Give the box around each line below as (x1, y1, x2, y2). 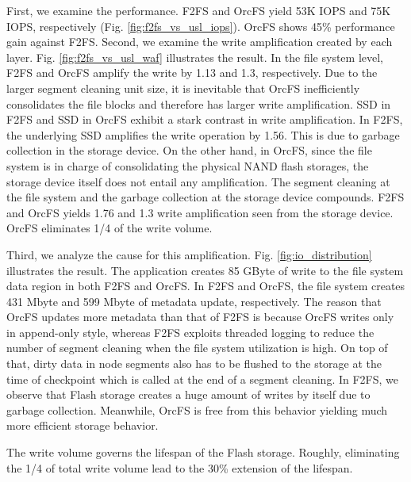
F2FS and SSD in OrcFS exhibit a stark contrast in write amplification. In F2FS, (6, 111, 403, 128)
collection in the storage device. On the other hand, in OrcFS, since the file (6, 142, 372, 159)
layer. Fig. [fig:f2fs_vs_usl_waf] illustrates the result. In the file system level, (6, 48, 384, 65)
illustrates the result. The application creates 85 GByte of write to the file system (6, 262, 404, 278)
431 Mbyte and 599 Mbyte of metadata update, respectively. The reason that (6, 293, 382, 309)
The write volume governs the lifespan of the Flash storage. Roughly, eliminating (6, 444, 400, 461)
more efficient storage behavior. (6, 417, 159, 434)
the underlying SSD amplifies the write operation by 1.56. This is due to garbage (6, 126, 400, 143)
